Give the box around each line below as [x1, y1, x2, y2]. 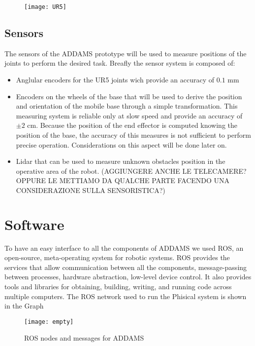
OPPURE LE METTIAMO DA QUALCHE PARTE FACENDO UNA [16, 175, 230, 186]
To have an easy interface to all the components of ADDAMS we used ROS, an [4, 242, 244, 253]
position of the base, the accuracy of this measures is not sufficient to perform [16, 130, 251, 140]
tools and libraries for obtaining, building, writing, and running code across [4, 281, 232, 292]
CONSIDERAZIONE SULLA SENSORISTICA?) [16, 185, 165, 195]
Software [4, 214, 64, 234]
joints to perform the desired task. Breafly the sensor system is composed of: [4, 58, 235, 68]
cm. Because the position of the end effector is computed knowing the [27, 120, 237, 130]
